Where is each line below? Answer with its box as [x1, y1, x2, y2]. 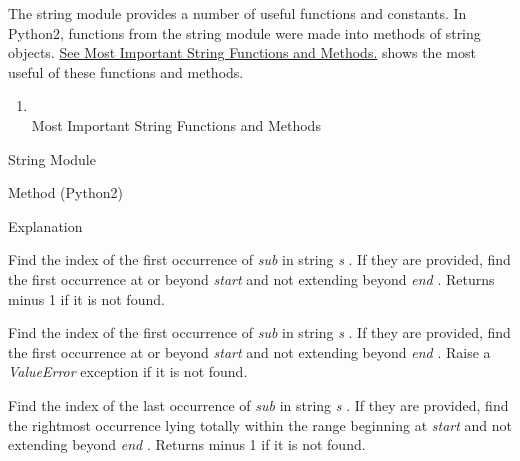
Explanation [8, 215, 83, 236]
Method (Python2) [8, 182, 123, 203]
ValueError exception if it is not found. [8, 361, 248, 382]
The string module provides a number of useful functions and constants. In [8, 3, 467, 23]
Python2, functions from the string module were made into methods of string [8, 22, 481, 43]
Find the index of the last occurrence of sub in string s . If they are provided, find [8, 394, 509, 415]
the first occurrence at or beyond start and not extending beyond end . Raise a [8, 341, 491, 362]
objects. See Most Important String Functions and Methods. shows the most [8, 42, 476, 63]
